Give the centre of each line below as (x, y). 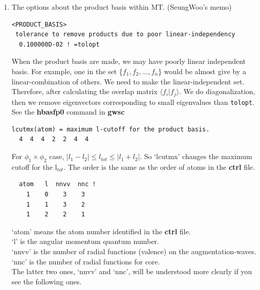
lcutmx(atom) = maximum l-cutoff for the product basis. (111, 129)
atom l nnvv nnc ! (58, 184)
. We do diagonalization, (217, 91)
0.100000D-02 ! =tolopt (59, 44)
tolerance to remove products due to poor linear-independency (125, 35)
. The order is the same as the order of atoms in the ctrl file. (159, 166)
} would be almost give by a (202, 71)
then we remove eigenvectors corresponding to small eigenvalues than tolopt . (133, 102)
